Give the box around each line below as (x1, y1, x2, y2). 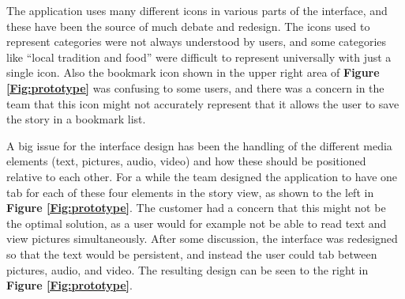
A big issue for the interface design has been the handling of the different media (6, 137, 392, 153)
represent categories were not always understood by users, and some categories (6, 33, 387, 50)
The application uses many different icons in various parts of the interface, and (6, 2, 388, 18)
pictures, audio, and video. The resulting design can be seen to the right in (6, 261, 369, 278)
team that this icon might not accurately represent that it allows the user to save (6, 95, 399, 112)
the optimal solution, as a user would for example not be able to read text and (6, 214, 387, 231)
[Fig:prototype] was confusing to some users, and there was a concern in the (6, 79, 384, 96)
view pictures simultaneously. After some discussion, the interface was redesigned (6, 230, 398, 247)
